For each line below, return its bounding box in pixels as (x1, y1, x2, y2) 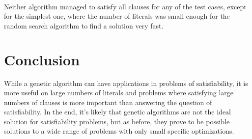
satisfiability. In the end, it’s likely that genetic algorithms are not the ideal (4, 107, 231, 117)
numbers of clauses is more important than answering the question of (4, 97, 212, 107)
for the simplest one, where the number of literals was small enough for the (4, 11, 230, 21)
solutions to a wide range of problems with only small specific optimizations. (4, 126, 234, 136)
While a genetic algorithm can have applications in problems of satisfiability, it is (4, 78, 248, 88)
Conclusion (4, 49, 80, 69)
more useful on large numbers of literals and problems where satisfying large (4, 87, 234, 98)
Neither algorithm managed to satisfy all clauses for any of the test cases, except (4, 1, 247, 11)
